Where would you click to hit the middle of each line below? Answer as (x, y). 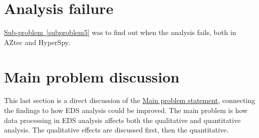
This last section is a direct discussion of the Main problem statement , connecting (130, 100)
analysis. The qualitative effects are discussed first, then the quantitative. (116, 130)
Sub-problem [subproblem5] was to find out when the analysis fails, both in (120, 32)
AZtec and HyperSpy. (37, 42)
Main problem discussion (92, 76)
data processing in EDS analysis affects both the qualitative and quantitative (122, 120)
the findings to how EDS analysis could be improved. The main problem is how (126, 110)
